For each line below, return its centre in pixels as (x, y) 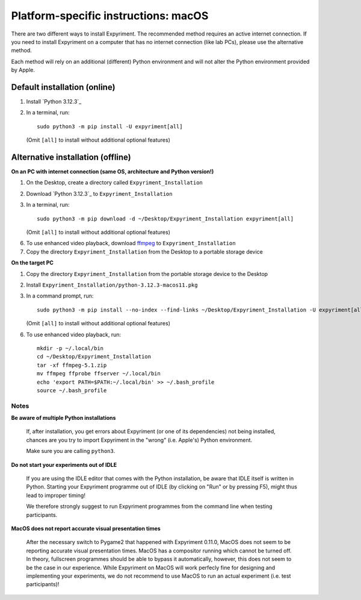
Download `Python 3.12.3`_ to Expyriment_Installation (99, 193)
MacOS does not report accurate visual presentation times (86, 528)
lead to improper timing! (56, 495)
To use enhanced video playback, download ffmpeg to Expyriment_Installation (131, 243)
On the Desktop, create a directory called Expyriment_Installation (114, 183)
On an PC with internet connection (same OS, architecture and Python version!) (113, 172)
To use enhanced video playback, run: (74, 334)
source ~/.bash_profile (72, 390)
